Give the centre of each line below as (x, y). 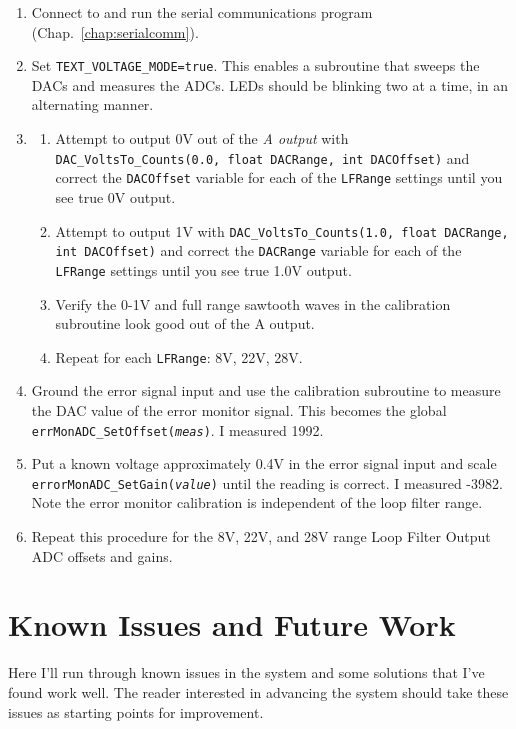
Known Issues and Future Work (232, 624)
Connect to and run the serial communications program (202, 12)
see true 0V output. (115, 196)
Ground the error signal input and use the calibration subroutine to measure (266, 390)
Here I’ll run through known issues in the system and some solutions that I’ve (246, 672)
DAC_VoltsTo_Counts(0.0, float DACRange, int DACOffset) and (262, 157)
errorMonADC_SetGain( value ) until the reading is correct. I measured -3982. (267, 482)
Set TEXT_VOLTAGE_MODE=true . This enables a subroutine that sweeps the (255, 65)
